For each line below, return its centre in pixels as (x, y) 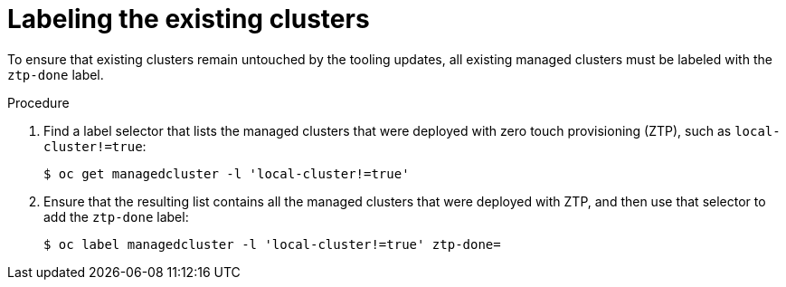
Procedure (38, 102)
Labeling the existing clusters (189, 19)
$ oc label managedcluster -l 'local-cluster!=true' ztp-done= (272, 244)
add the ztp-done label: (116, 216)
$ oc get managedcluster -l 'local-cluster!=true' (227, 173)
